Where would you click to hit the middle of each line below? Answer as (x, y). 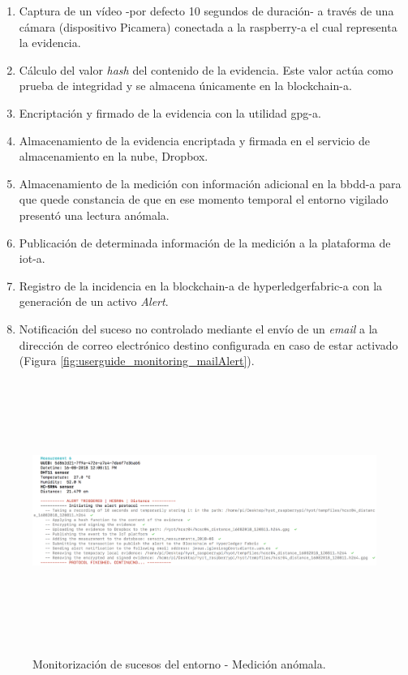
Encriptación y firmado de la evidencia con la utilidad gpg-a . (170, 112)
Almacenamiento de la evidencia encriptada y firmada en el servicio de (195, 140)
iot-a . (32, 258)
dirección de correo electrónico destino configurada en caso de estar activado (208, 344)
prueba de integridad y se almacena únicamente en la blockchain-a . (185, 86)
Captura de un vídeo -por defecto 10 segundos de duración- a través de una (206, 11)
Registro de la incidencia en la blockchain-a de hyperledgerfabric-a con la (201, 285)
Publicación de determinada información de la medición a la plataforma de (205, 242)
